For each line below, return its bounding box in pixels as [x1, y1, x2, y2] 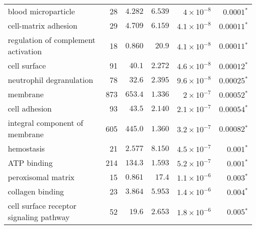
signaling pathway [8, 211, 70, 223]
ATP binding [8, 157, 53, 168]
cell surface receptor [8, 200, 77, 211]
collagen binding [8, 186, 64, 197]
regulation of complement [8, 34, 96, 45]
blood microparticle [8, 5, 75, 17]
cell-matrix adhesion [8, 20, 78, 31]
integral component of [8, 117, 83, 128]
